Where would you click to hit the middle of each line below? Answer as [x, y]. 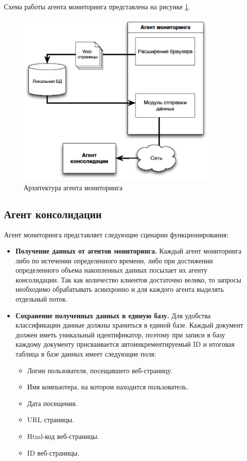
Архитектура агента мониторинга [73, 187]
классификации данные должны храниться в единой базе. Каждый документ [129, 325]
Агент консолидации [53, 214]
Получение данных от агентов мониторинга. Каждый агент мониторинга [128, 251]
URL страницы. [51, 420]
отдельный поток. [42, 299]
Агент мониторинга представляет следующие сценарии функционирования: [116, 234]
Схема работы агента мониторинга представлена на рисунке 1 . [97, 6]
